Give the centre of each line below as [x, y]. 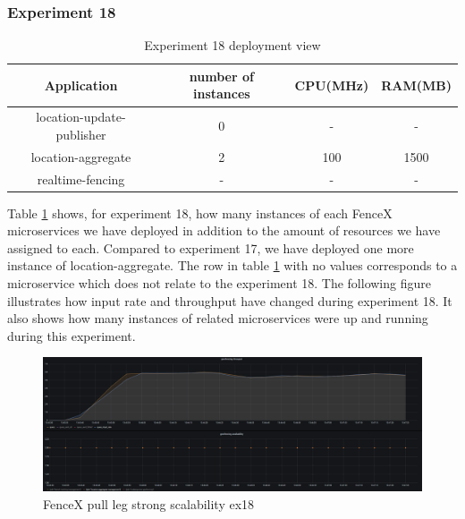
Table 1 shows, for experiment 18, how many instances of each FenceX [200, 213]
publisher [81, 134]
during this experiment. [72, 335]
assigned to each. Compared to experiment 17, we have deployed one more [211, 247]
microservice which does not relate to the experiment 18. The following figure [219, 283]
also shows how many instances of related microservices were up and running [218, 318]
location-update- [81, 117]
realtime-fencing [81, 179]
